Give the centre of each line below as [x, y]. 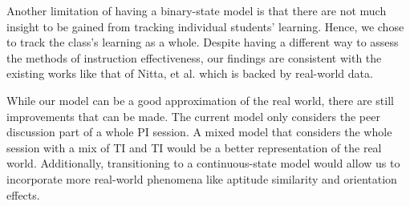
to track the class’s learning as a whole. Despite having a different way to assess [203, 42]
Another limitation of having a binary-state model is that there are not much [197, 10]
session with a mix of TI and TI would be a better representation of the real [194, 147]
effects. [23, 194]
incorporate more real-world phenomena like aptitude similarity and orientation [202, 178]
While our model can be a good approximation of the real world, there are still [200, 100]
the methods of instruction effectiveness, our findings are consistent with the [194, 57]
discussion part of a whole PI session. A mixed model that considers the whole [199, 132]
